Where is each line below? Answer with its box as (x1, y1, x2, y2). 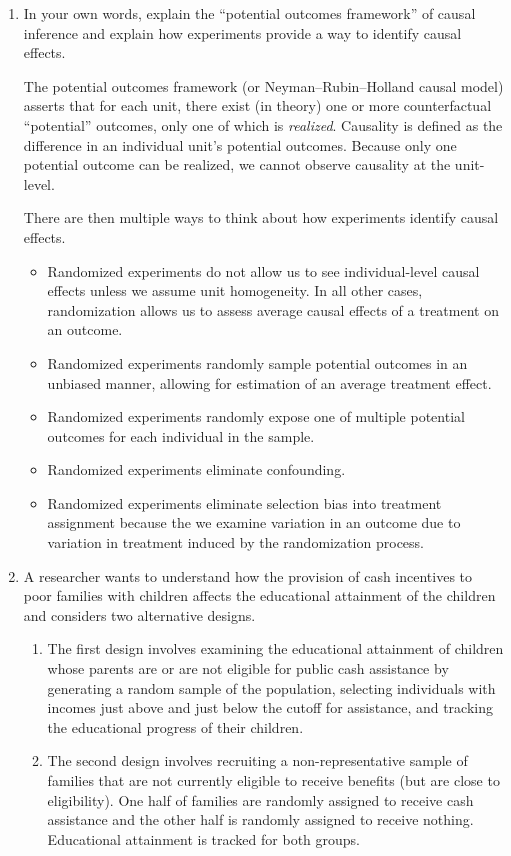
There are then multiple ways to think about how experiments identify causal (23, 207, 499, 228)
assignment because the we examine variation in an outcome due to (47, 512, 461, 533)
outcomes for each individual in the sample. (47, 425, 315, 446)
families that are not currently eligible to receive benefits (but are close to (47, 770, 500, 790)
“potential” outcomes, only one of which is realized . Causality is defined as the (23, 114, 503, 135)
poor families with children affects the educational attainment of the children (23, 585, 496, 606)
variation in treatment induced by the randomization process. (47, 532, 424, 553)
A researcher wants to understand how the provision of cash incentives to (23, 565, 473, 586)
